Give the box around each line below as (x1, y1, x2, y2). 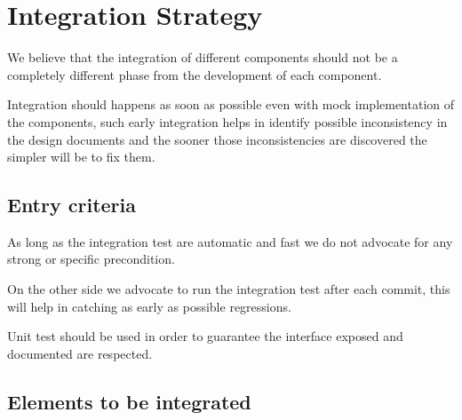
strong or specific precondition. (7, 250, 175, 268)
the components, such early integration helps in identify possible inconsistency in (7, 112, 448, 131)
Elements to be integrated (7, 387, 251, 415)
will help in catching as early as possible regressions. (7, 297, 291, 315)
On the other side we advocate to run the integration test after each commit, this (7, 280, 450, 298)
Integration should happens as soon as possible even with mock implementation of (7, 95, 455, 114)
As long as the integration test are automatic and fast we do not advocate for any (7, 232, 453, 250)
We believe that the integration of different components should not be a (7, 48, 398, 67)
